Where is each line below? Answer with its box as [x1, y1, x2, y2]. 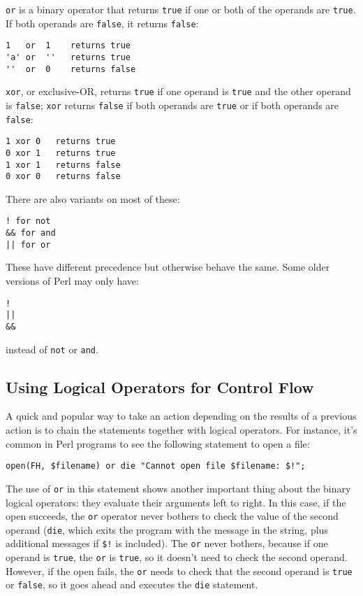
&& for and [6, 228, 56, 239]
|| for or [6, 239, 51, 250]
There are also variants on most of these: [6, 191, 180, 206]
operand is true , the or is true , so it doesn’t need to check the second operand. [6, 550, 348, 565]
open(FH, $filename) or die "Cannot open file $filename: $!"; [6, 461, 306, 471]
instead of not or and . [6, 341, 98, 356]
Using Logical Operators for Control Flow [6, 376, 314, 397]
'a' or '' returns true [6, 52, 131, 62]
